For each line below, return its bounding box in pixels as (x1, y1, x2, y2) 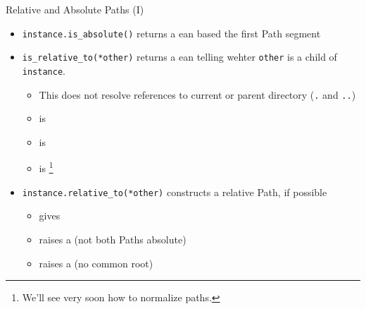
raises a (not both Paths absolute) (39, 231, 187, 246)
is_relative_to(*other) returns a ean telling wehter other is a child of (22, 49, 337, 64)
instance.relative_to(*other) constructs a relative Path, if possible (22, 184, 327, 199)
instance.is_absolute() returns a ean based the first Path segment (22, 25, 321, 40)
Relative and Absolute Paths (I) (6, 2, 144, 16)
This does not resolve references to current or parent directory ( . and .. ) (39, 87, 356, 102)
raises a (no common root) (39, 255, 153, 270)
